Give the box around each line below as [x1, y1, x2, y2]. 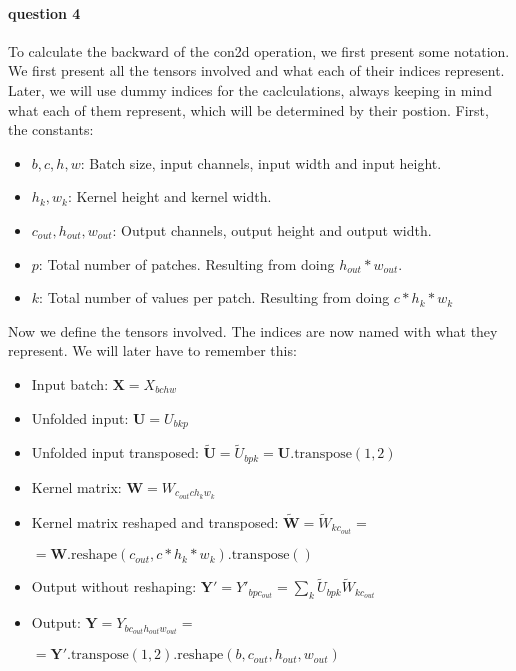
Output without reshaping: [31, 576, 197, 597]
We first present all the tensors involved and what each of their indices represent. [8, 60, 505, 81]
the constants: [8, 119, 94, 140]
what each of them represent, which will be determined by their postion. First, [8, 99, 489, 120]
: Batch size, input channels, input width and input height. [80, 152, 442, 173]
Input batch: [31, 373, 109, 394]
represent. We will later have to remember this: [8, 340, 297, 361]
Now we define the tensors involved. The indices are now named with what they [8, 320, 498, 341]
